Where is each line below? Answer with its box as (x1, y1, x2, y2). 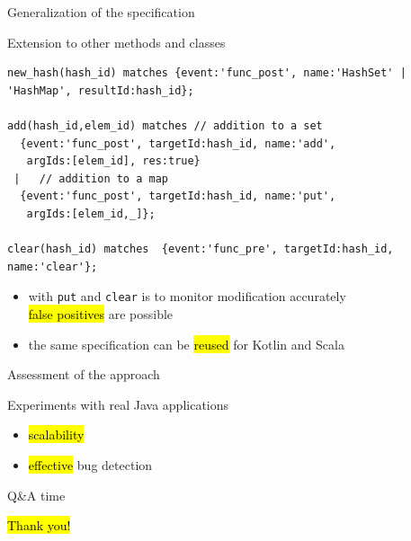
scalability (28, 425, 85, 444)
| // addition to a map (13, 172, 168, 185)
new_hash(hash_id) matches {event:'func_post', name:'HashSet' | (7, 67, 407, 80)
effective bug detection (28, 455, 153, 474)
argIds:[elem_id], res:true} (26, 155, 201, 168)
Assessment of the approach (7, 365, 160, 384)
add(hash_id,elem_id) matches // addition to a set (7, 119, 323, 132)
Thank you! (7, 516, 71, 535)
